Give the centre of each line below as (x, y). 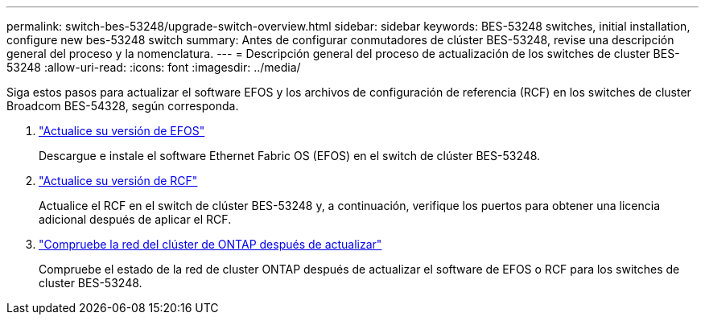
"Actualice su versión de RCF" (118, 181)
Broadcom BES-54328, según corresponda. (123, 106)
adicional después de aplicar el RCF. (135, 219)
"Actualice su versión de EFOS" (122, 131)
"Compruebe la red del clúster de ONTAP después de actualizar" (210, 244)
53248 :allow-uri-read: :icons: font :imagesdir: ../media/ (154, 67)
